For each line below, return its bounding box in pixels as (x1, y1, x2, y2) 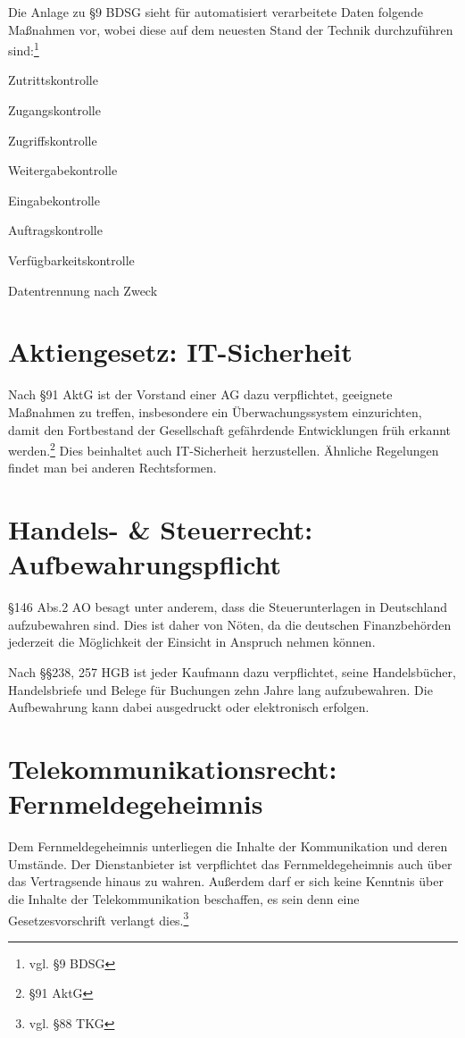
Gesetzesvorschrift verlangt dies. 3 (8, 908, 189, 929)
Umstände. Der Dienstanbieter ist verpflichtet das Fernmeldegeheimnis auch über (8, 854, 453, 873)
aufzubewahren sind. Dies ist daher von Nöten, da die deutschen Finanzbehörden (8, 615, 452, 633)
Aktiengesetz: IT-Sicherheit (8, 333, 353, 370)
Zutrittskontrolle (8, 71, 98, 89)
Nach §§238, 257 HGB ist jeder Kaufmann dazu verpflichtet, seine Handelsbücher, (8, 663, 456, 682)
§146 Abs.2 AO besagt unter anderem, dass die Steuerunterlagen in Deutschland (8, 598, 448, 616)
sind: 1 (8, 38, 39, 59)
